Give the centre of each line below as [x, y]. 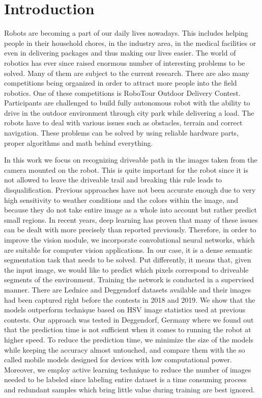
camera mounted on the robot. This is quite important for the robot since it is [126, 169]
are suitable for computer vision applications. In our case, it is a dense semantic [128, 249]
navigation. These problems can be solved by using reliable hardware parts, [122, 133]
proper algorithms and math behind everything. [79, 142]
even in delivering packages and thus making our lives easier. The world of [120, 53]
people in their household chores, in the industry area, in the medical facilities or [130, 43]
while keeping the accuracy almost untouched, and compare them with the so [125, 349]
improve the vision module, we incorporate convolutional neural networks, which [129, 240]
